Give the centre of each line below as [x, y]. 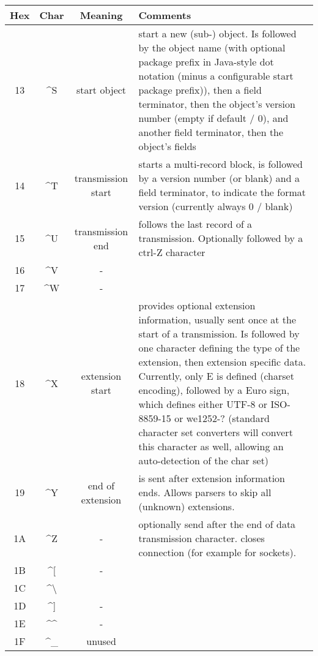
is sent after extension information [212, 478]
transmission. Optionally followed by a [221, 238]
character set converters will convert [216, 432]
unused [101, 641]
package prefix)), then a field [200, 90]
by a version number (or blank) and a [219, 178]
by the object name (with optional [212, 47]
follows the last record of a [195, 224]
